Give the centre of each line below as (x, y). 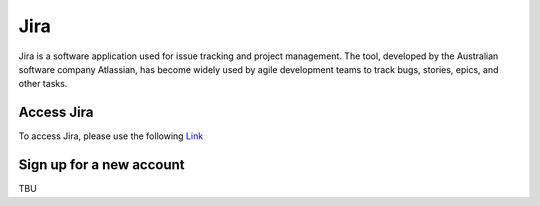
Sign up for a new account (101, 165)
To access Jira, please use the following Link (111, 136)
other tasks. (43, 84)
